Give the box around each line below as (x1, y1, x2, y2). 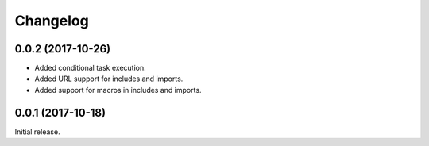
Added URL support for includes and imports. (34, 74, 184, 83)
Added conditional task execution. (34, 63, 146, 73)
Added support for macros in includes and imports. (34, 85, 202, 94)
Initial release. (14, 127, 60, 136)
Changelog (14, 12, 89, 29)
